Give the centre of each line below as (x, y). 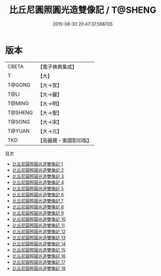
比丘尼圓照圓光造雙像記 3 (38, 176)
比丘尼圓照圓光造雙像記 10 (39, 219)
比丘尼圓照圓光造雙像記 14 (39, 244)
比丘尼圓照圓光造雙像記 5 (38, 188)
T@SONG (19, 122)
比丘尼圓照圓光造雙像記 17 (39, 262)
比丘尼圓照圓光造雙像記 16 (39, 256)
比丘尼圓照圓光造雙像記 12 (39, 231)
